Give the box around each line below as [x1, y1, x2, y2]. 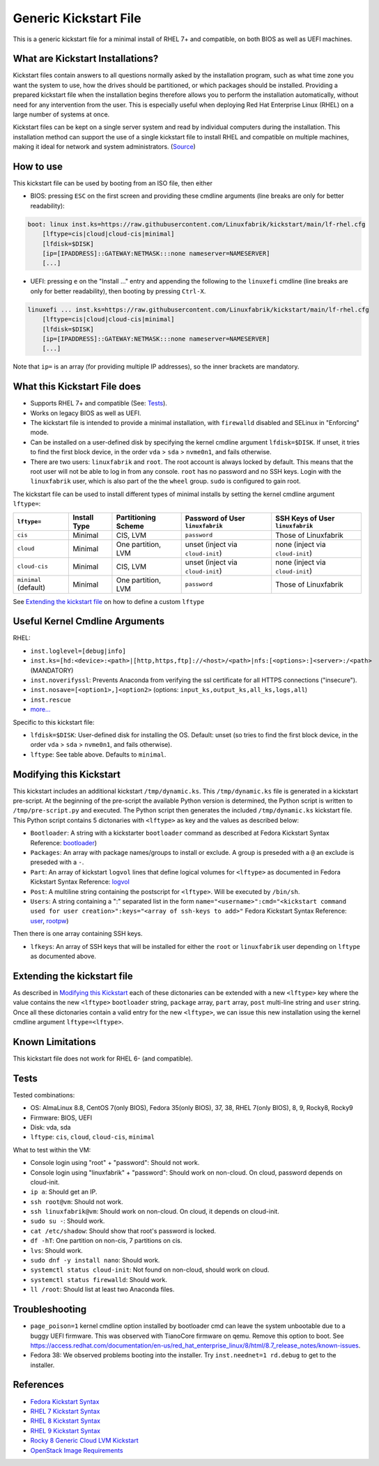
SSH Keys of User [275, 514, 335, 523]
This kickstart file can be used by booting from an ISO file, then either [13, 179, 212, 187]
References [13, 1379, 64, 1391]
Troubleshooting [13, 1304, 87, 1315]
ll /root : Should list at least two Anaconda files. [30, 1286, 175, 1294]
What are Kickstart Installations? [13, 53, 159, 65]
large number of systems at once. [13, 110, 110, 118]
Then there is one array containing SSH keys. [13, 929, 143, 938]
